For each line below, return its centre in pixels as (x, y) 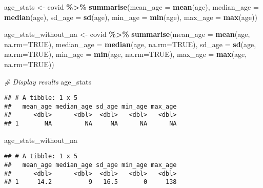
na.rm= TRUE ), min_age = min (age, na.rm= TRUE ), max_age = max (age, (126, 54)
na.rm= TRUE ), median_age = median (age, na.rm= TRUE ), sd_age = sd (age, (130, 44)
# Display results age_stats (48, 81)
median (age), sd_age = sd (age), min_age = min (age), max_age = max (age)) (131, 17)
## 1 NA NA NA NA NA (90, 124)
